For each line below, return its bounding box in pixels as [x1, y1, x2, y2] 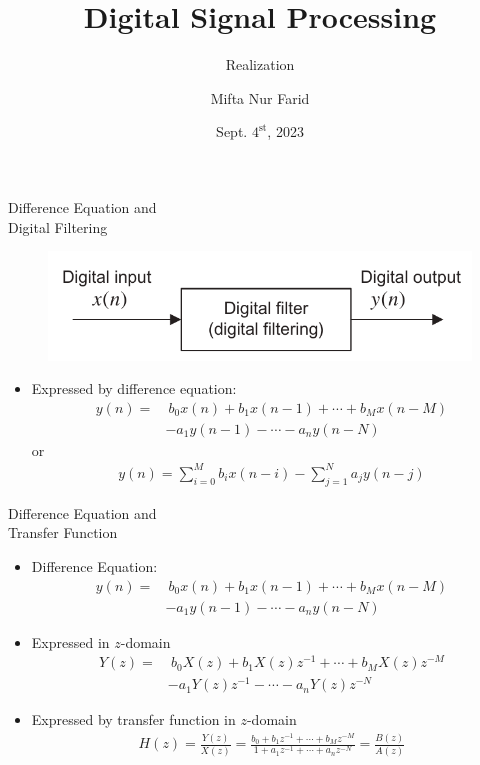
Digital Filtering [8, 216, 108, 237]
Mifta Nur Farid [210, 87, 310, 108]
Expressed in [31, 631, 110, 652]
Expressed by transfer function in [31, 709, 236, 730]
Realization [225, 54, 295, 75]
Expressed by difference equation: [31, 378, 237, 399]
